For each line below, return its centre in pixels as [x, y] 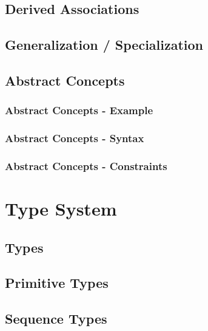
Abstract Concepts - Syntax [75, 138]
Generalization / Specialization [104, 45]
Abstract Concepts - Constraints [86, 165]
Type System [61, 209]
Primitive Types [57, 283]
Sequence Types [56, 319]
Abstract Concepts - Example [79, 110]
